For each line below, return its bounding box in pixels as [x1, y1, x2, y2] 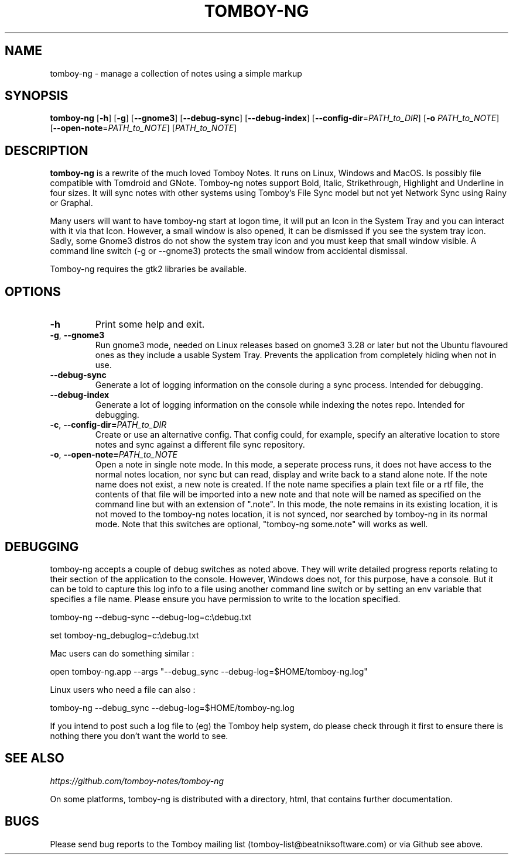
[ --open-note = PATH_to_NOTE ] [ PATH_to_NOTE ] [50, 123, 237, 133]
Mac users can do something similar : [50, 648, 194, 658]
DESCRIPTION [5, 143, 88, 158]
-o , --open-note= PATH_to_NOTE [50, 449, 178, 460]
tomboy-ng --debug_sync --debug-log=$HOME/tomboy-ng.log [50, 702, 295, 713]
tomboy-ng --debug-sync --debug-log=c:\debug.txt [50, 611, 252, 622]
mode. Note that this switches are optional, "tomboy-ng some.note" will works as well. [95, 519, 428, 530]
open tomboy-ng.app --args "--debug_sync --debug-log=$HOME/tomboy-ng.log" [50, 666, 368, 676]
